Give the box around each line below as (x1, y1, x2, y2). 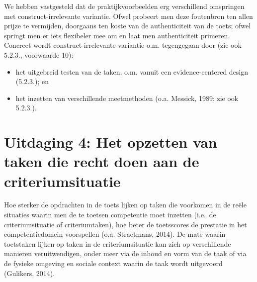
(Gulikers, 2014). (4, 268, 55, 278)
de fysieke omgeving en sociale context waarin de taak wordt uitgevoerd (4, 258, 223, 268)
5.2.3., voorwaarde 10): (4, 49, 74, 60)
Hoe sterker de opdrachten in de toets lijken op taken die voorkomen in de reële (4, 199, 247, 210)
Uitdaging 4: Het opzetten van (4, 132, 217, 152)
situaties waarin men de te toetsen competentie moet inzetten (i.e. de (4, 209, 216, 220)
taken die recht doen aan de (4, 151, 199, 172)
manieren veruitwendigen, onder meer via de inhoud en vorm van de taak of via (4, 248, 247, 259)
